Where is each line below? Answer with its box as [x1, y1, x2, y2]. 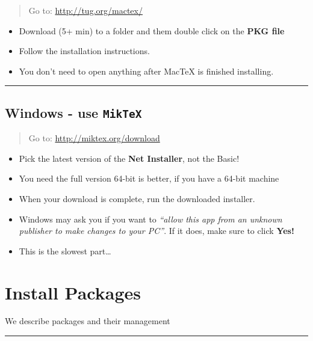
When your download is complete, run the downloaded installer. [19, 192, 255, 204]
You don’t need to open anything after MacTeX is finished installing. [19, 64, 274, 77]
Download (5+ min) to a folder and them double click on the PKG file [19, 24, 285, 37]
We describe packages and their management [5, 315, 170, 327]
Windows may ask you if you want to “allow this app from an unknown [19, 212, 282, 225]
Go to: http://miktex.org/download [28, 132, 160, 144]
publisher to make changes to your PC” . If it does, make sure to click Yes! [19, 224, 294, 237]
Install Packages [5, 280, 141, 304]
